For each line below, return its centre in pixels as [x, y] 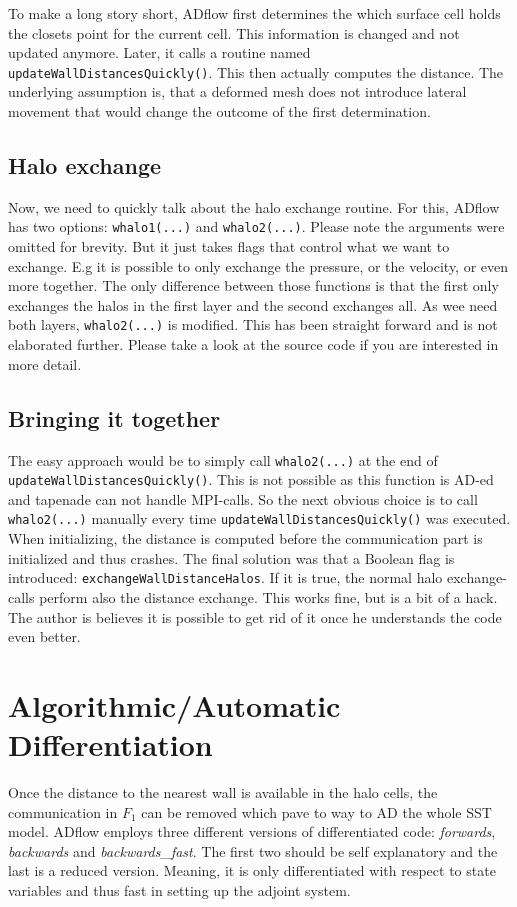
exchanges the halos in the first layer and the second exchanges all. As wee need [253, 304]
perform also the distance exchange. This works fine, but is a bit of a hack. [268, 596]
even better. [44, 636]
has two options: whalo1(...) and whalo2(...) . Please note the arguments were [256, 226]
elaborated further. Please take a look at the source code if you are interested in [253, 344]
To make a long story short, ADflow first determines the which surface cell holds [254, 13]
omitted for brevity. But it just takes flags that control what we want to [229, 246]
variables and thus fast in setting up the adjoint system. [179, 889]
